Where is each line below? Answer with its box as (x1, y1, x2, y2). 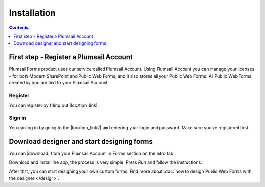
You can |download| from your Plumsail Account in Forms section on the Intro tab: (9, 150, 175, 157)
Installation (9, 7, 56, 18)
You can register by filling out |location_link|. (9, 102, 99, 108)
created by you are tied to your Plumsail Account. (9, 80, 109, 86)
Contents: (9, 25, 30, 30)
